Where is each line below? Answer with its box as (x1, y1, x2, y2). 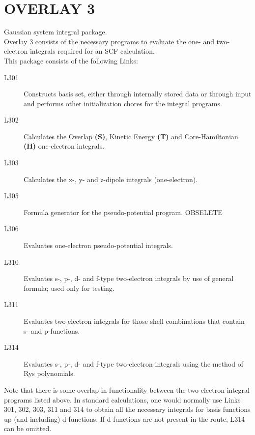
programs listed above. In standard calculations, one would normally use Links (4, 394, 241, 404)
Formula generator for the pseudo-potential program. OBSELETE (24, 207, 223, 217)
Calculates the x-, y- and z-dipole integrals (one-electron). (24, 174, 198, 184)
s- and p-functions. (24, 325, 80, 336)
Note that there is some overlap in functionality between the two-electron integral (4, 384, 250, 395)
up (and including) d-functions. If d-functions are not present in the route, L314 (4, 413, 245, 424)
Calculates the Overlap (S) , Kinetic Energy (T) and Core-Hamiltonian (24, 131, 238, 141)
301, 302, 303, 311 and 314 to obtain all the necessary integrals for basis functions (4, 404, 251, 414)
